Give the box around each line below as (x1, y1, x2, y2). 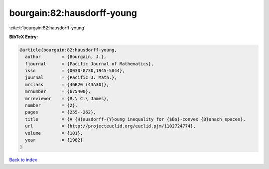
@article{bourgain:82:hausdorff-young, (19, 47, 117, 53)
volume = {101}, (25, 130, 83, 136)
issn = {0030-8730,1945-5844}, (25, 68, 125, 74)
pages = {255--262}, (25, 110, 97, 115)
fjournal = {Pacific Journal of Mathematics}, (25, 61, 154, 66)
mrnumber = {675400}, (25, 89, 91, 94)
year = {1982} (25, 137, 83, 143)
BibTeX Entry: (9, 34, 38, 40)
